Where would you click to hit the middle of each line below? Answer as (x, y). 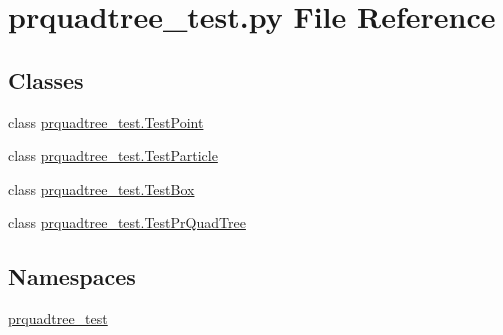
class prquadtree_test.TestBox (101, 188)
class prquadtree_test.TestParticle (113, 155)
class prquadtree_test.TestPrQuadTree (127, 222)
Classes (46, 79)
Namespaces (72, 276)
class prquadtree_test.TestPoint (106, 121)
